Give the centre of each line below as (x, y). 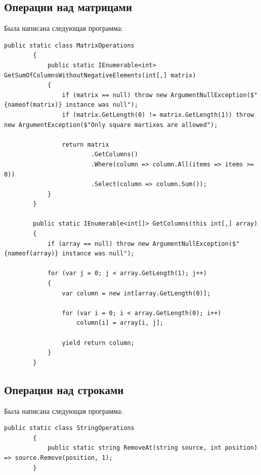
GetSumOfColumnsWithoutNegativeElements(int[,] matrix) (100, 75)
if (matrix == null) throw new (115, 95)
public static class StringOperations (69, 428)
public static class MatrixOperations (69, 45)
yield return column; (98, 343)
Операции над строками (64, 389)
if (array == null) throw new (98, 244)
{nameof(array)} (31, 254)
